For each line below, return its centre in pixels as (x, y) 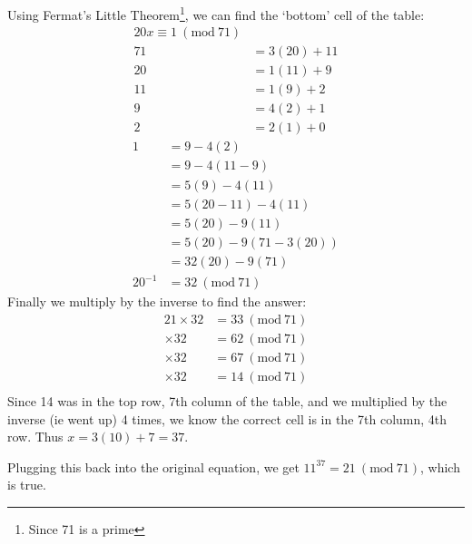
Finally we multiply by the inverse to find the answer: (157, 301)
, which (440, 466)
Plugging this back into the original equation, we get (153, 466)
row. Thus (35, 437)
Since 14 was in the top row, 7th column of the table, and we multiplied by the (227, 400)
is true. (27, 485)
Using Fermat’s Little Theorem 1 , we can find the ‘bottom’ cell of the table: (216, 13)
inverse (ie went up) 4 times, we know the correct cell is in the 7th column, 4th (227, 418)
